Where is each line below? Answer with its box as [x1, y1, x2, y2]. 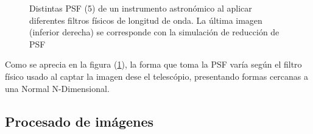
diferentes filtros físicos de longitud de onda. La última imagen [29, 13, 262, 26]
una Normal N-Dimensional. [5, 82, 110, 94]
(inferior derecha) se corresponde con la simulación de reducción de [29, 26, 280, 38]
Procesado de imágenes [5, 111, 154, 130]
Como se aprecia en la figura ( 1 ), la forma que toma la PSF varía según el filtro [5, 58, 302, 71]
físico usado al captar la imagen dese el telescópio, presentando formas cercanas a [5, 69, 309, 82]
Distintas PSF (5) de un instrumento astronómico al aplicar [29, 2, 252, 14]
